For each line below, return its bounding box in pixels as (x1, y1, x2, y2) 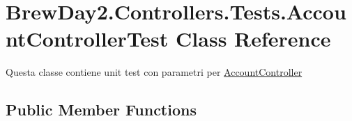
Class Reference (176, 24, 331, 53)
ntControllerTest (6, 24, 169, 53)
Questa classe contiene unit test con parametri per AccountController (6, 65, 303, 79)
